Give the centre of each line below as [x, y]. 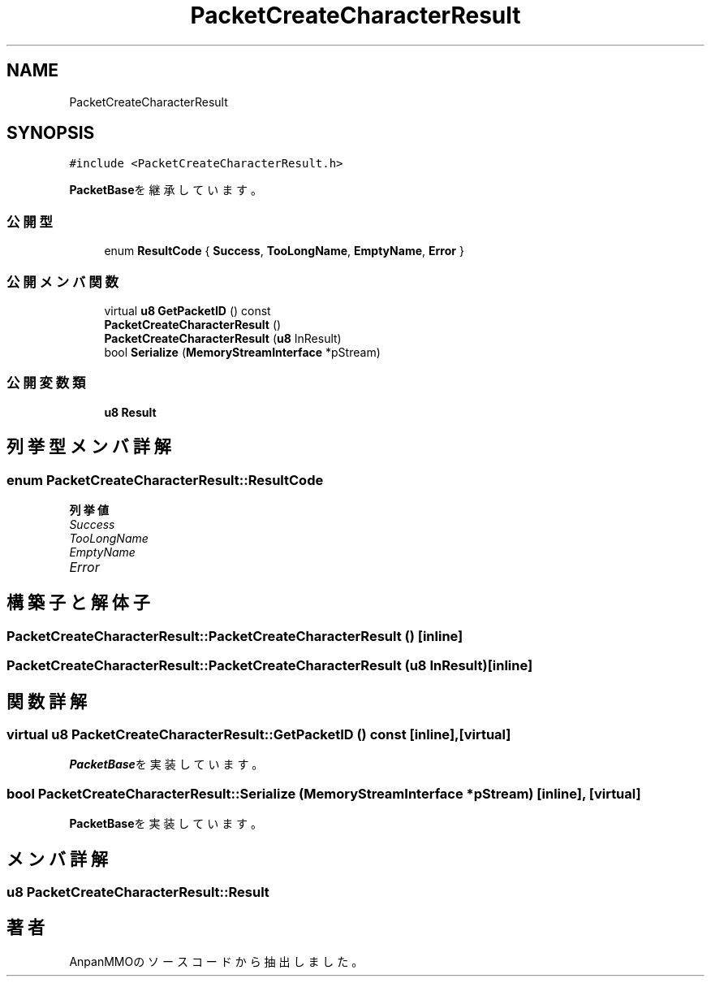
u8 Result [130, 412]
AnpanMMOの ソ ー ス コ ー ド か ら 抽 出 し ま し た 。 [216, 961]
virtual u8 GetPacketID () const [187, 310]
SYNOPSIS [51, 133]
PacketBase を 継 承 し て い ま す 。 [166, 190]
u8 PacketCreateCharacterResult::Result [138, 892]
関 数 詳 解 [47, 701]
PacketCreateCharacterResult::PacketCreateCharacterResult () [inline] [235, 636]
